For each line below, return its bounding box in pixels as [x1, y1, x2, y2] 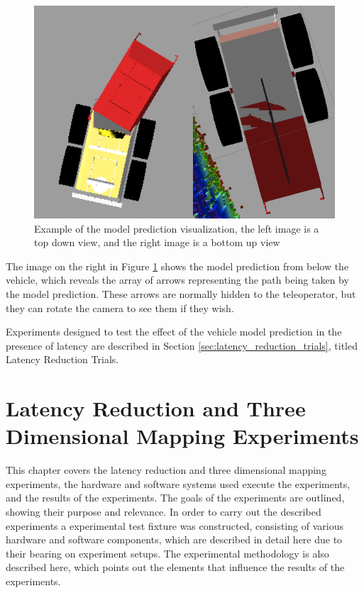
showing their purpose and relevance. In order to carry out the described [6, 504, 321, 519]
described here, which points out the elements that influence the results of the [6, 560, 345, 575]
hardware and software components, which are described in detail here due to [6, 532, 343, 547]
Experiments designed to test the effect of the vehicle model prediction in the [6, 324, 342, 339]
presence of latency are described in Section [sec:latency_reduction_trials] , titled [6, 338, 358, 353]
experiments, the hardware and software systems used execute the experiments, [6, 476, 351, 491]
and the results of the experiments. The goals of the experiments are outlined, [6, 490, 345, 505]
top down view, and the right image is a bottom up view [34, 235, 280, 250]
